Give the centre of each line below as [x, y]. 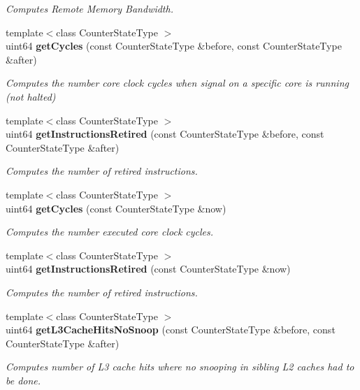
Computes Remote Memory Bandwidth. [89, 8]
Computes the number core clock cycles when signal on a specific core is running [177, 83]
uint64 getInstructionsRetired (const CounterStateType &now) [148, 269]
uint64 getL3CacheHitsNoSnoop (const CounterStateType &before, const [171, 330]
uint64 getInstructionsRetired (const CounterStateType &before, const [165, 134]
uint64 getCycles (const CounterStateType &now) [116, 208]
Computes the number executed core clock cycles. [110, 232]
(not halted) [31, 96]
